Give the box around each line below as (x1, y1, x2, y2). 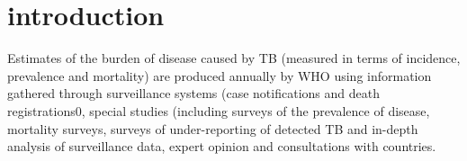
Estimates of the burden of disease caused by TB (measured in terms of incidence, (7, 49, 461, 67)
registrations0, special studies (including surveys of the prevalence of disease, (7, 101, 430, 120)
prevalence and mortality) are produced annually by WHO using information (7, 66, 432, 85)
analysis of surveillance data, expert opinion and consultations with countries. (7, 137, 436, 156)
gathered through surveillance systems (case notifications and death (7, 84, 380, 103)
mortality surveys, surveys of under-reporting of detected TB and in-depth (7, 119, 418, 138)
